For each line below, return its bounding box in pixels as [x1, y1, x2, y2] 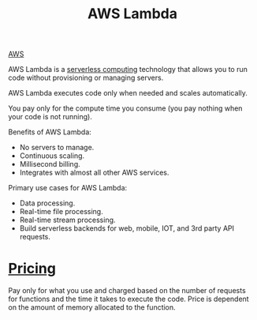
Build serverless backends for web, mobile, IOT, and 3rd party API [19, 224, 235, 233]
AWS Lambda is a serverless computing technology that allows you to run [8, 65, 248, 74]
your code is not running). [8, 112, 92, 122]
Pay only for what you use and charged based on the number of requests [8, 286, 246, 296]
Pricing [8, 260, 57, 277]
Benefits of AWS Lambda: [8, 127, 92, 137]
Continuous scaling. [19, 151, 85, 160]
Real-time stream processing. [19, 215, 116, 225]
